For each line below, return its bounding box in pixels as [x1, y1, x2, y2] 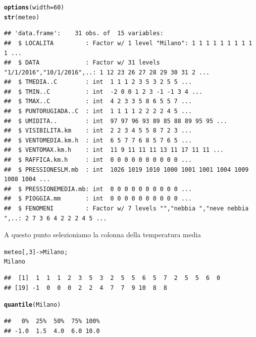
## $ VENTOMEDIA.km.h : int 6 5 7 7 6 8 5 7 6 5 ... [4, 136, 192, 144]
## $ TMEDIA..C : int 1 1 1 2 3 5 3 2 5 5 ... [4, 78, 192, 86]
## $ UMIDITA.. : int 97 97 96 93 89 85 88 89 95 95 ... [4, 117, 228, 125]
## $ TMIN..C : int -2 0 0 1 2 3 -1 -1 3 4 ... [4, 88, 203, 95]
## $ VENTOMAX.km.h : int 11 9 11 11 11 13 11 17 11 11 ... [4, 146, 224, 154]
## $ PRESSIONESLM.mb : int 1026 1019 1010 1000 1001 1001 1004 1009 [4, 166, 249, 173]
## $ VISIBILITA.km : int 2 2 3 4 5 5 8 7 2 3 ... [4, 127, 192, 135]
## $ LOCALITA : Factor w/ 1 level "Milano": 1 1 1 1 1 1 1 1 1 [4, 39, 253, 47]
